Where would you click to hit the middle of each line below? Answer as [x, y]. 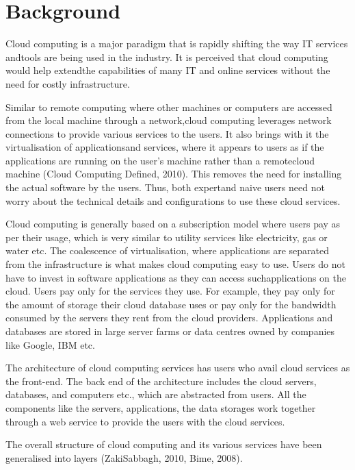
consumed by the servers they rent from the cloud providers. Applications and [169, 318]
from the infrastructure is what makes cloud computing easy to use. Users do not [175, 264]
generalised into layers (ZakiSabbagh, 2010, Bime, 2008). [124, 457]
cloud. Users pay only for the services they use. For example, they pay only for [170, 291]
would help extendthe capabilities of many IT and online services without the [168, 70]
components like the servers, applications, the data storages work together [161, 407]
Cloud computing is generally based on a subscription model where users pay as [173, 224]
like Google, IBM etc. [50, 344]
